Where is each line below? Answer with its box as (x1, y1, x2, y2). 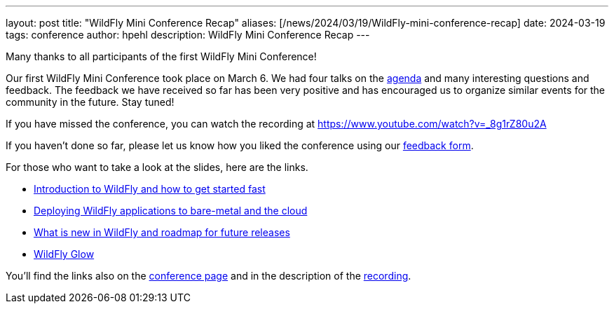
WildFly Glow (34, 248, 95, 260)
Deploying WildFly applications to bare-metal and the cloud (34, 205, 308, 217)
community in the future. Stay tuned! (6, 96, 175, 108)
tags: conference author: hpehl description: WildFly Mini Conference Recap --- (6, 29, 370, 41)
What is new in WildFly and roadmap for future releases (34, 226, 290, 238)
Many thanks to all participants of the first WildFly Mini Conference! (6, 50, 317, 62)
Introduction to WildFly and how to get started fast (34, 183, 266, 195)
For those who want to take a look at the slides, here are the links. (6, 161, 308, 173)
